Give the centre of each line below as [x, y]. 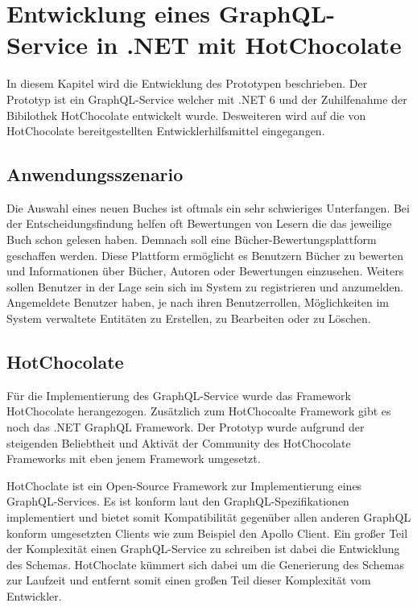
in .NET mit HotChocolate [249, 45]
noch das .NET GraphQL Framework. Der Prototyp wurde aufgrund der [186, 427]
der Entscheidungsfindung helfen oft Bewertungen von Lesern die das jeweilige [199, 223]
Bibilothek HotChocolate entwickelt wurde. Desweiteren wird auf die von [186, 115]
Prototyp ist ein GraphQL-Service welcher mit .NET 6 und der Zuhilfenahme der [207, 99]
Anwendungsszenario [95, 174]
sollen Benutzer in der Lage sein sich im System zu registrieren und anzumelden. [205, 286]
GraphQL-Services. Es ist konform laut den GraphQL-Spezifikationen [178, 501]
